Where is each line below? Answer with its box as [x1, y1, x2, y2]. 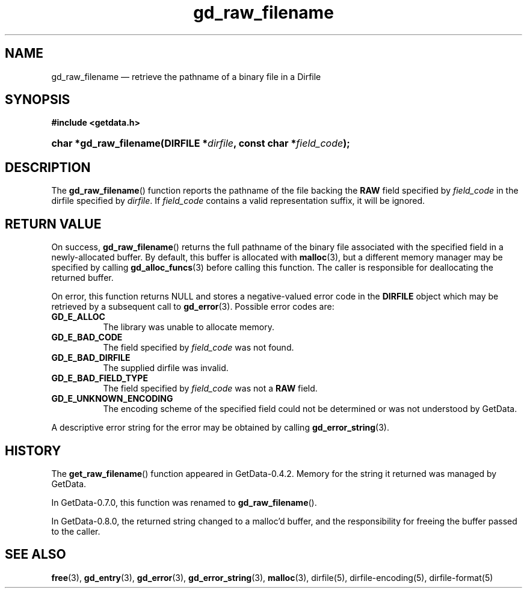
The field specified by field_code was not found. [103, 342, 294, 353]
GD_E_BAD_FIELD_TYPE [51, 373, 148, 384]
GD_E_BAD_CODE [51, 332, 123, 343]
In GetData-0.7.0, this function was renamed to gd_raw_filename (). [51, 497, 317, 508]
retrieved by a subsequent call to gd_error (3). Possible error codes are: [51, 301, 334, 312]
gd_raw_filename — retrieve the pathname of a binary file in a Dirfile [51, 71, 321, 82]
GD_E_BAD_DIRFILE [51, 352, 131, 363]
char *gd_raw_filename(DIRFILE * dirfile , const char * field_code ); [51, 137, 350, 150]
